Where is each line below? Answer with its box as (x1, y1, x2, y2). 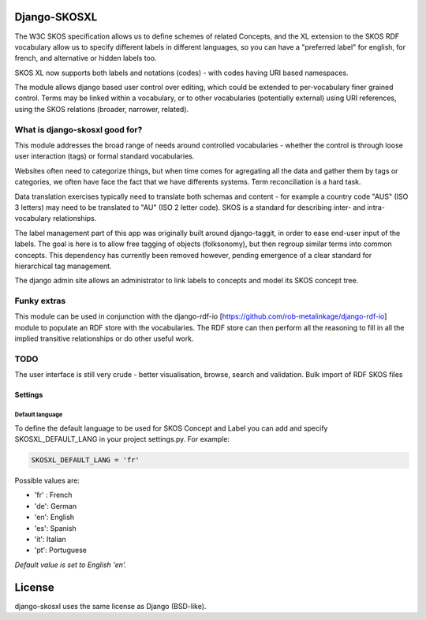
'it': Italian (34, 535, 66, 544)
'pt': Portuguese (34, 545, 87, 555)
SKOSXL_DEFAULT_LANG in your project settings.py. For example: (14, 435, 230, 444)
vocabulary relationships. (14, 214, 97, 223)
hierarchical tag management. (14, 261, 112, 271)
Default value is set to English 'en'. (14, 560, 127, 570)
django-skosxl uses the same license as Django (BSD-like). (14, 601, 207, 611)
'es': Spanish (34, 523, 77, 532)
